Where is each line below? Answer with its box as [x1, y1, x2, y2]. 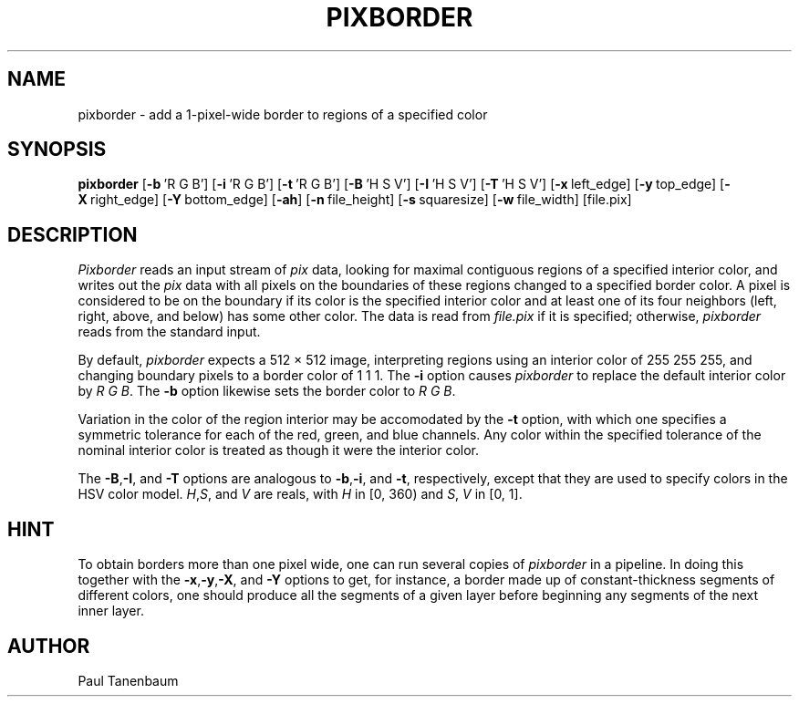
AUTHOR [7, 634, 90, 657]
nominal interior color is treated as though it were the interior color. [78, 442, 480, 459]
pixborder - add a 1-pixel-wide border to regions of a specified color [78, 106, 488, 122]
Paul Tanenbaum [78, 672, 179, 688]
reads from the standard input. [78, 324, 261, 340]
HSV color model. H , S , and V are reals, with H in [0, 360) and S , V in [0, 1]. [78, 486, 523, 502]
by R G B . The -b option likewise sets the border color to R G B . [78, 383, 456, 399]
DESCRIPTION [7, 223, 138, 246]
